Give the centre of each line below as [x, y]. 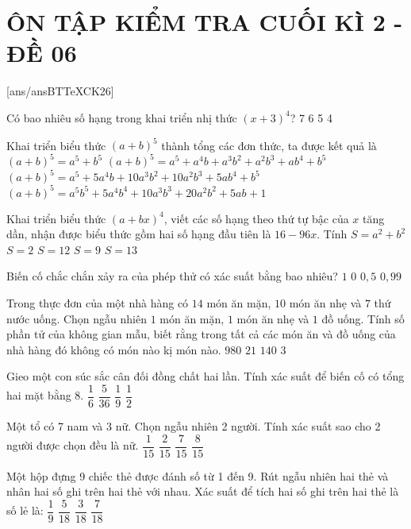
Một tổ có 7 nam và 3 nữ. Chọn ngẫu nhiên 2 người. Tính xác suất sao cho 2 [194, 426]
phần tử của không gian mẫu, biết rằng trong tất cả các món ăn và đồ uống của [201, 334]
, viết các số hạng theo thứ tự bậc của [256, 218]
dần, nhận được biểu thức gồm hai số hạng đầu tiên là [139, 234]
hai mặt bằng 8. [45, 395]
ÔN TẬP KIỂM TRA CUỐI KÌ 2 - [205, 22]
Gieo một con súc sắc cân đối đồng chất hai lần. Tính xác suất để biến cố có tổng [205, 376]
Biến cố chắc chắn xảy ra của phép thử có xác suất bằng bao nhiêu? [172, 276]
